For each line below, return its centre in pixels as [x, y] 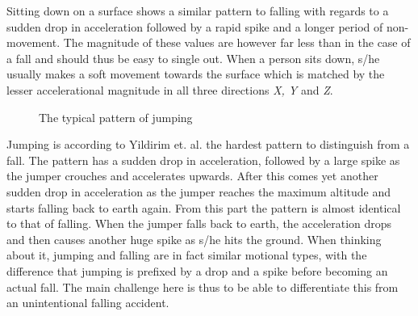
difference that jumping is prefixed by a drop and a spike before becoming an [197, 270]
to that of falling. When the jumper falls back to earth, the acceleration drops [199, 223]
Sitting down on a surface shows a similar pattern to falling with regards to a [198, 11]
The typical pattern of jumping [116, 117]
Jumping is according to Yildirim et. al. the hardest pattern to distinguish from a [208, 144]
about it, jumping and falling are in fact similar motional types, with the [187, 255]
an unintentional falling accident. [88, 303]
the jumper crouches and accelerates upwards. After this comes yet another [192, 176]
